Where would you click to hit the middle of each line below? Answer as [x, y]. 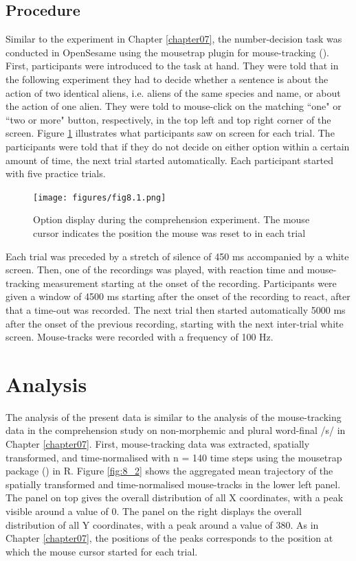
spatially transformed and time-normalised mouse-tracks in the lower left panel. [173, 484]
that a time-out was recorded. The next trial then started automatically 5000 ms [176, 309]
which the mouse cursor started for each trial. [102, 551]
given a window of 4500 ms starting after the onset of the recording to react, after [178, 296]
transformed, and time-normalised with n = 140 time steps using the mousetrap [174, 457]
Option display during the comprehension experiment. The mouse [171, 219]
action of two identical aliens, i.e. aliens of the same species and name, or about [173, 92]
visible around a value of [57, 511]
